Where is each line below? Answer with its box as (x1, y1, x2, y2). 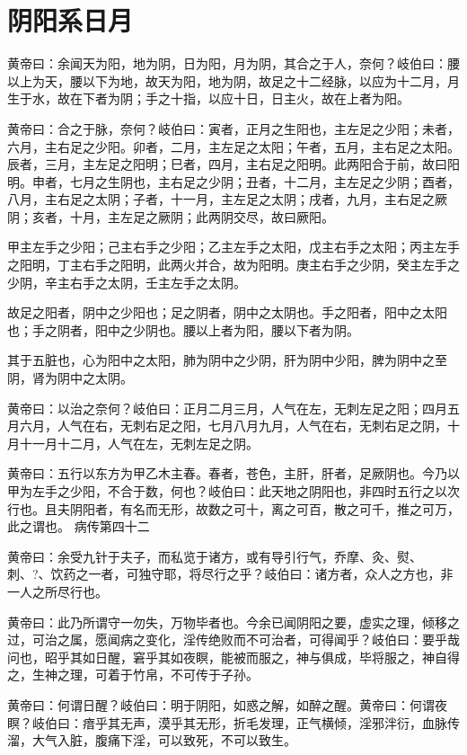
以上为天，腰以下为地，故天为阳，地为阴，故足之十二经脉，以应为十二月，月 (7, 71, 460, 90)
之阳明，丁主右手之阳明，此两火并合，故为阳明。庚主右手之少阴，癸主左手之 (7, 255, 460, 274)
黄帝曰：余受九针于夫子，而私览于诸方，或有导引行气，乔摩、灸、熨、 (7, 546, 422, 565)
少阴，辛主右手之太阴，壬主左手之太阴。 (7, 272, 246, 291)
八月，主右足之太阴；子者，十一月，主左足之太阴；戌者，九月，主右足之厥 (7, 190, 447, 209)
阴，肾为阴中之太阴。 (7, 369, 133, 387)
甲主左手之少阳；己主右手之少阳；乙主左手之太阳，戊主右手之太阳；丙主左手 (7, 237, 460, 256)
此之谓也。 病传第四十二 (7, 517, 150, 536)
